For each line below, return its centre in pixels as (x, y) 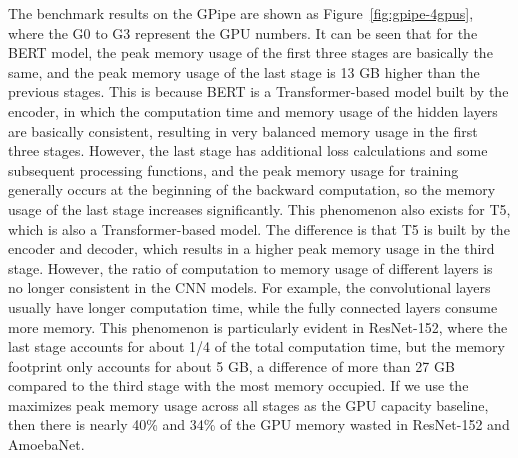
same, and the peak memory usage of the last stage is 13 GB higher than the (244, 71)
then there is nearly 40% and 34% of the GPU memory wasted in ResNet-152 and (259, 424)
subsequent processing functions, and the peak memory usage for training (233, 169)
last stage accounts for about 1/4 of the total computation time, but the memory (256, 346)
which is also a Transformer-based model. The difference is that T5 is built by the (259, 228)
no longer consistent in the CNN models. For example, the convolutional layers (249, 287)
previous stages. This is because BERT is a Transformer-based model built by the (258, 91)
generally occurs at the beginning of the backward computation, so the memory (252, 189)
